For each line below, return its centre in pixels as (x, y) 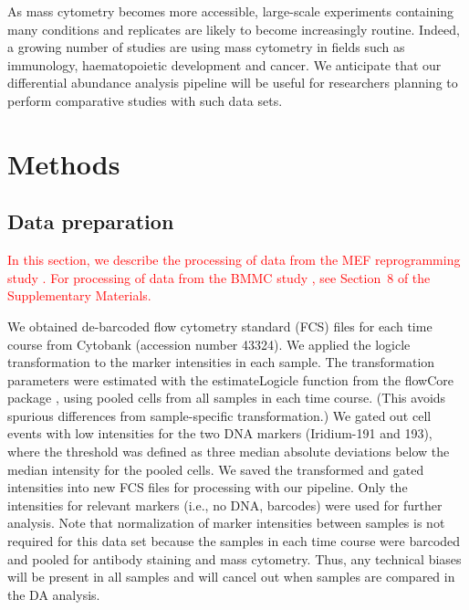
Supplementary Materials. (79, 295)
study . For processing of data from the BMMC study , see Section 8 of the (219, 277)
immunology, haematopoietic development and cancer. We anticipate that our (224, 64)
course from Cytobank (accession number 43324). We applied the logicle (209, 344)
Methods (64, 163)
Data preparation (91, 221)
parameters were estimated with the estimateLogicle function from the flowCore (231, 379)
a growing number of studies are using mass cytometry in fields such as (206, 47)
